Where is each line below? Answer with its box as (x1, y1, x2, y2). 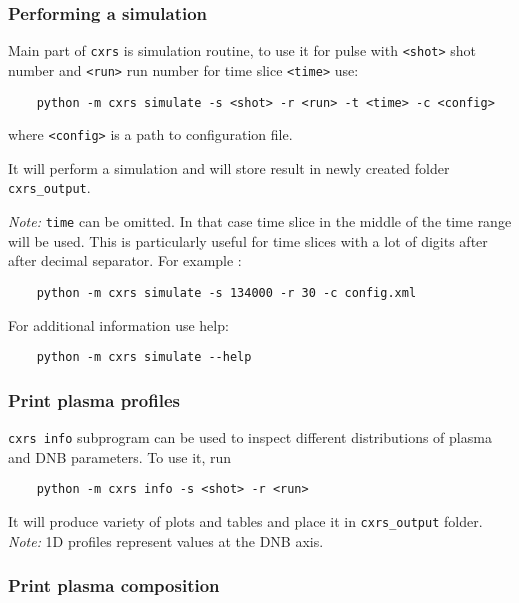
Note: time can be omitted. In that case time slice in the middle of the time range (8, 211, 512, 232)
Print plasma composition (8, 573, 220, 598)
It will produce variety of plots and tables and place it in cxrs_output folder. (8, 510, 483, 531)
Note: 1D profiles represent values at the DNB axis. (8, 530, 324, 551)
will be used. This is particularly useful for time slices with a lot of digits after (8, 230, 488, 251)
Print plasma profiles (8, 387, 181, 412)
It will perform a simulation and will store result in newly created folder (8, 157, 450, 178)
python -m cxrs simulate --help (36, 350, 252, 365)
